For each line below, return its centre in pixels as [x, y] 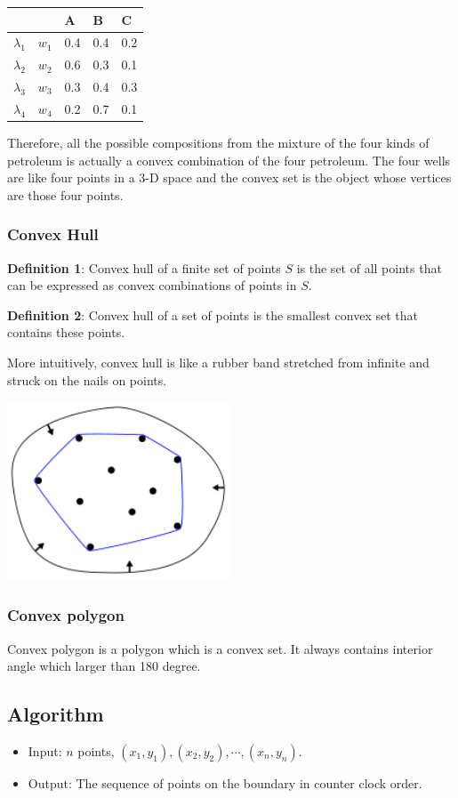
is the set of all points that [369, 267]
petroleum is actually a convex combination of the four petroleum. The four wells [229, 160]
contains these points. [66, 332]
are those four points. [65, 194]
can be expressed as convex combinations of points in [152, 285]
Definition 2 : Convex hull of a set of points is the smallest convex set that [213, 314]
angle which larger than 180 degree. [104, 666]
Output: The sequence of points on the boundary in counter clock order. [225, 782]
